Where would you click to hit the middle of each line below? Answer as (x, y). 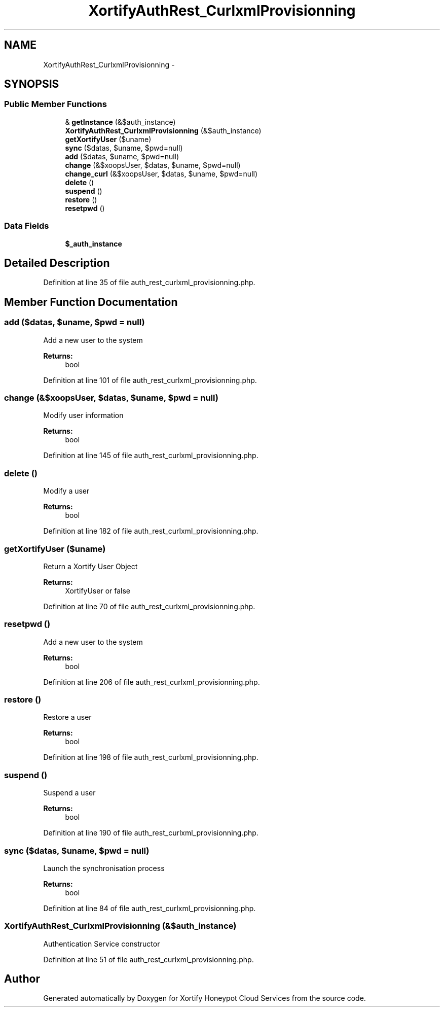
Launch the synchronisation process (104, 868)
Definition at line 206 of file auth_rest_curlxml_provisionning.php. (152, 682)
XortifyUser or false (98, 590)
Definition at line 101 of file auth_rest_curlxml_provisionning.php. (150, 380)
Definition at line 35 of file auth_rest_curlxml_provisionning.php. (149, 283)
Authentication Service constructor (102, 944)
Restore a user (67, 717)
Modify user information (83, 415)
